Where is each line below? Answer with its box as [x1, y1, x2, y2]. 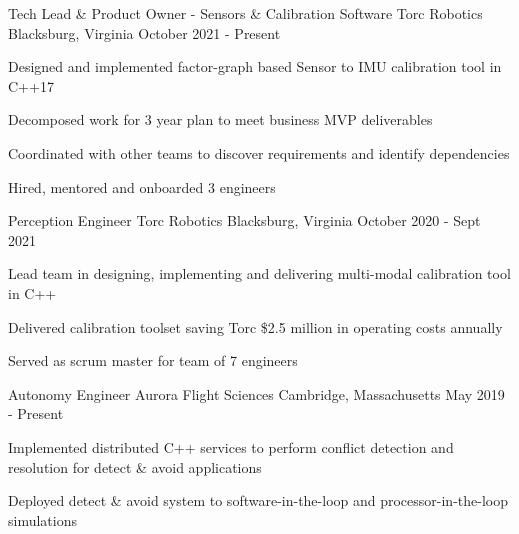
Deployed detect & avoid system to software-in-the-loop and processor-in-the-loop [8, 490, 508, 511]
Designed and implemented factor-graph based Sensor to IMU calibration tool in [8, 56, 502, 77]
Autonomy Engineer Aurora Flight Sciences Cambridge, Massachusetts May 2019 [8, 383, 505, 404]
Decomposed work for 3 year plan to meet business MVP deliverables [8, 109, 433, 130]
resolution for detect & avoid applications [8, 456, 262, 477]
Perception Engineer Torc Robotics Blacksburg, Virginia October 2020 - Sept [8, 210, 481, 231]
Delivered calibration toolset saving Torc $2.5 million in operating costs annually [8, 316, 503, 337]
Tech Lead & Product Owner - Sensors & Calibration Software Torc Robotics [8, 3, 483, 23]
